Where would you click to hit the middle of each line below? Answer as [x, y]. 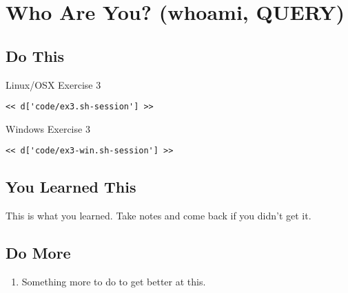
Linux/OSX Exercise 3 [53, 84]
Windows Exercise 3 [48, 128]
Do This [35, 55]
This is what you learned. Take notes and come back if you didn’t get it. [158, 216]
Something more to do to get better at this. [114, 282]
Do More [38, 253]
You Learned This [71, 187]
